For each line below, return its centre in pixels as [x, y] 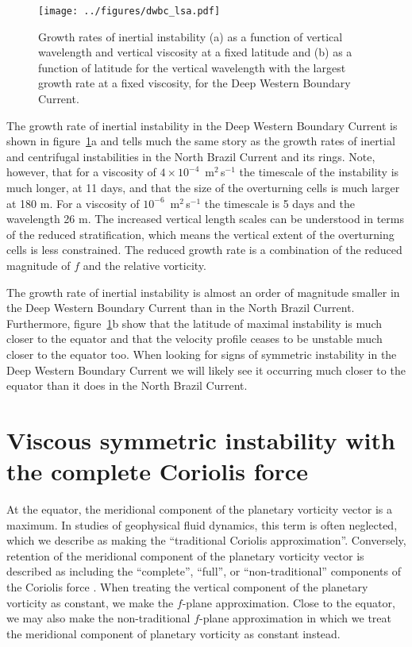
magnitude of [39, 265]
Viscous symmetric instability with [201, 439]
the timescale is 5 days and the [279, 203]
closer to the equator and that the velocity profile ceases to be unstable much [194, 339]
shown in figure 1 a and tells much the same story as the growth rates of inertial [201, 141]
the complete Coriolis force [157, 471]
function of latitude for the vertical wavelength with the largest [192, 67]
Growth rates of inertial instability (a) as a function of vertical [191, 36]
